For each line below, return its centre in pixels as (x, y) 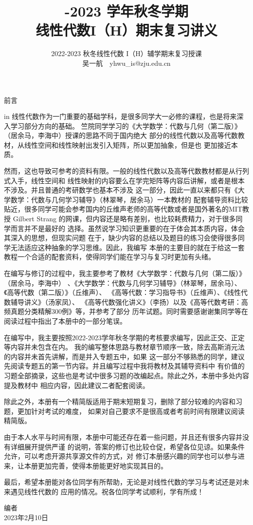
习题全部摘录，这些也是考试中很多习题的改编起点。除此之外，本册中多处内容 (126, 375)
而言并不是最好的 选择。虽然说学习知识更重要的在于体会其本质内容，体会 (127, 228)
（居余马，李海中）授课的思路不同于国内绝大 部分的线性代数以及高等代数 (121, 135)
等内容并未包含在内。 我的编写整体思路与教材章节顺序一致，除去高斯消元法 (124, 347)
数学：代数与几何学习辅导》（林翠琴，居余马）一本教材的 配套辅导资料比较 (129, 199)
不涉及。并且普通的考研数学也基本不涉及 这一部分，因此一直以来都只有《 (121, 190)
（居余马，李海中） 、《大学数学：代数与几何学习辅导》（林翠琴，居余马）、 (123, 282)
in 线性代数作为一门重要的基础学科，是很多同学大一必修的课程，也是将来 (120, 116)
